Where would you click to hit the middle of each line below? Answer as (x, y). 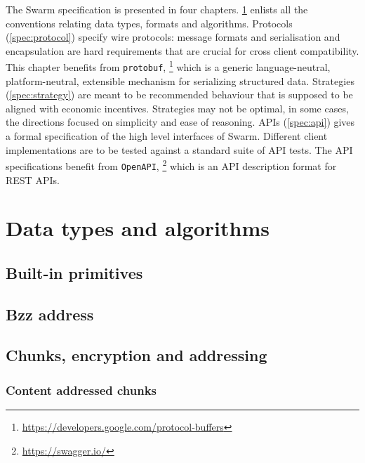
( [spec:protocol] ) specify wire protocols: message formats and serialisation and (173, 37)
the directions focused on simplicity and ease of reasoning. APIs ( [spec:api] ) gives (180, 122)
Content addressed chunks (81, 390)
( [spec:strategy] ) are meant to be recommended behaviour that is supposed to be (179, 94)
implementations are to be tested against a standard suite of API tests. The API (179, 149)
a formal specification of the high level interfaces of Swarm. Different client (167, 136)
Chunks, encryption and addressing (137, 355)
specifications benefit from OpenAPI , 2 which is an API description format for (171, 165)
